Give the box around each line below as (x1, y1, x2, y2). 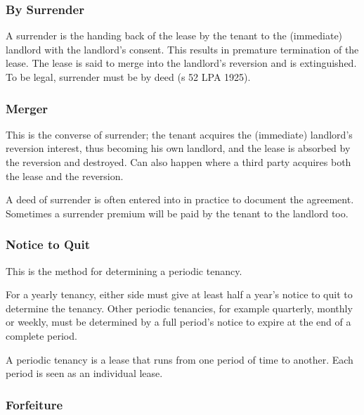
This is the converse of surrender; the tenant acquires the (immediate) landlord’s (6, 127, 353, 141)
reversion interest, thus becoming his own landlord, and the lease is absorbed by (6, 141, 351, 155)
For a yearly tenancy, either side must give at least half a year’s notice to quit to (6, 287, 353, 302)
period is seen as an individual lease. (6, 366, 163, 381)
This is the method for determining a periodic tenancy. (6, 263, 242, 278)
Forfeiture (6, 395, 63, 413)
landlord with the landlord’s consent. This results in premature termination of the (6, 41, 359, 56)
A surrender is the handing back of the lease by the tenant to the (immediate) (6, 28, 343, 43)
